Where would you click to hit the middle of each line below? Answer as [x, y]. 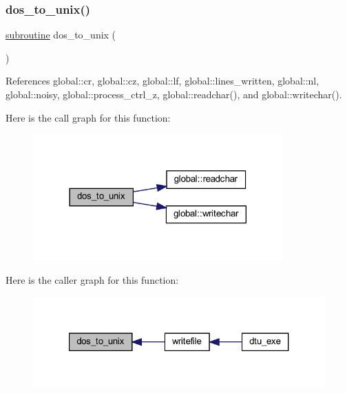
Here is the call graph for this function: [88, 117]
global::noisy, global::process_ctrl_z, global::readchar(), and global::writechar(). [174, 94]
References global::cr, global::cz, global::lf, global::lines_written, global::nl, [162, 81]
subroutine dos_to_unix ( [61, 35]
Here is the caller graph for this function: [92, 279]
